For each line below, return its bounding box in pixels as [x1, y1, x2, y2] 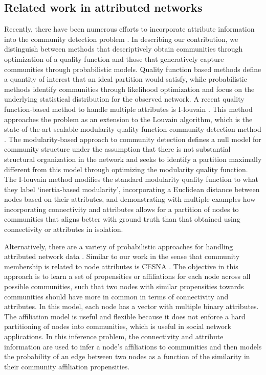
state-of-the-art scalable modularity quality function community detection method [4, 124, 261, 134]
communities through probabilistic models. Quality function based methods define [4, 63, 261, 74]
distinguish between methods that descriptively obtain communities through [4, 43, 243, 54]
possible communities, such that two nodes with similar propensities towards [4, 281, 244, 292]
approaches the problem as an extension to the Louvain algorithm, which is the [4, 113, 253, 124]
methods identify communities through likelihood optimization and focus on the [4, 83, 255, 94]
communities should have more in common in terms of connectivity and [4, 291, 229, 301]
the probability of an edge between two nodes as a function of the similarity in [4, 351, 250, 362]
